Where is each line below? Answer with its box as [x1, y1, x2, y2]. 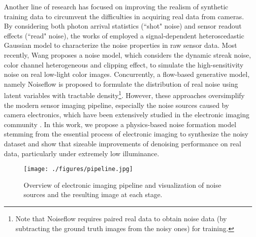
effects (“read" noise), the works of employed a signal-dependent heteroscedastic [4, 30, 244, 40]
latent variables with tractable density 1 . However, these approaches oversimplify [4, 89, 245, 100]
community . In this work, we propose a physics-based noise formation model [4, 119, 236, 129]
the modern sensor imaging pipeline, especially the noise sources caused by [4, 100, 229, 110]
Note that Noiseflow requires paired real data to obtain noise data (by [15, 213, 227, 223]
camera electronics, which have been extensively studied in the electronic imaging [4, 109, 250, 120]
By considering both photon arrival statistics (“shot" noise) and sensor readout [4, 21, 242, 31]
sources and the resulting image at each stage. [24, 189, 162, 200]
